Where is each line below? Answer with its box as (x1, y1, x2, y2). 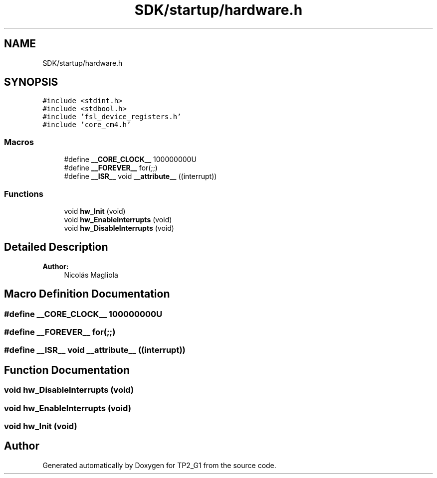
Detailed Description (4, 241, 108, 254)
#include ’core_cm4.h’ (42, 121, 131, 129)
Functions (4, 188, 43, 199)
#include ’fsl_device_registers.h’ (42, 113, 182, 121)
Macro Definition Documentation (4, 288, 170, 301)
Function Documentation (4, 363, 130, 376)
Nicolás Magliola (64, 270, 118, 279)
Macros (4, 137, 34, 147)
